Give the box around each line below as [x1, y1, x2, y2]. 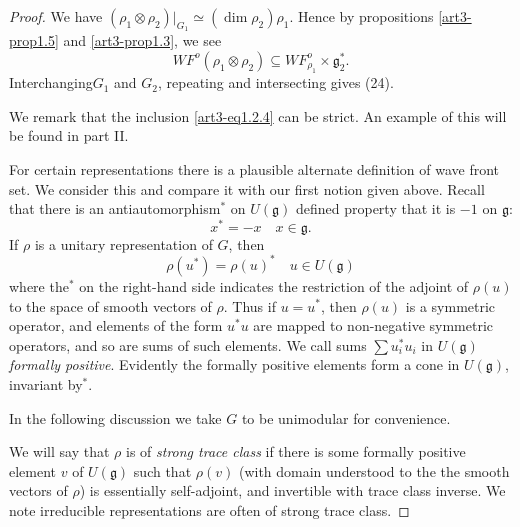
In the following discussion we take [9, 407, 222, 428]
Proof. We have [9, 6, 103, 26]
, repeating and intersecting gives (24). [157, 72, 394, 93]
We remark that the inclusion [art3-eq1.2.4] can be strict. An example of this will [9, 105, 507, 126]
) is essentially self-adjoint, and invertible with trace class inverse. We [79, 480, 506, 501]
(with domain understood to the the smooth [238, 460, 510, 481]
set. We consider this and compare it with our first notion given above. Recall [9, 178, 485, 199]
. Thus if [223, 295, 276, 316]
